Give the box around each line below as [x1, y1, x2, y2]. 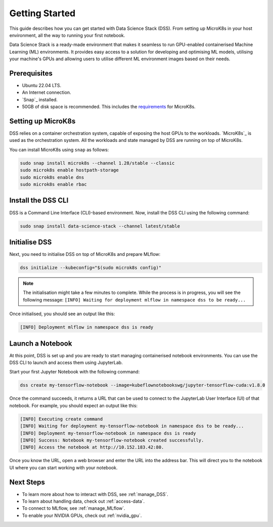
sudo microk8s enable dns [20, 174, 84, 180]
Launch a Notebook [9, 339, 72, 348]
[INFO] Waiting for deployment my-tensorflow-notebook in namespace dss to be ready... [20, 423, 244, 429]
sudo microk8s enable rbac [20, 181, 87, 187]
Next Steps [9, 478, 45, 486]
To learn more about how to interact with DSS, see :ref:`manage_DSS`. [22, 491, 169, 497]
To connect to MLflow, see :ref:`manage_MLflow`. [22, 505, 126, 511]
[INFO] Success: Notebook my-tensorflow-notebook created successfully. [20, 437, 204, 443]
